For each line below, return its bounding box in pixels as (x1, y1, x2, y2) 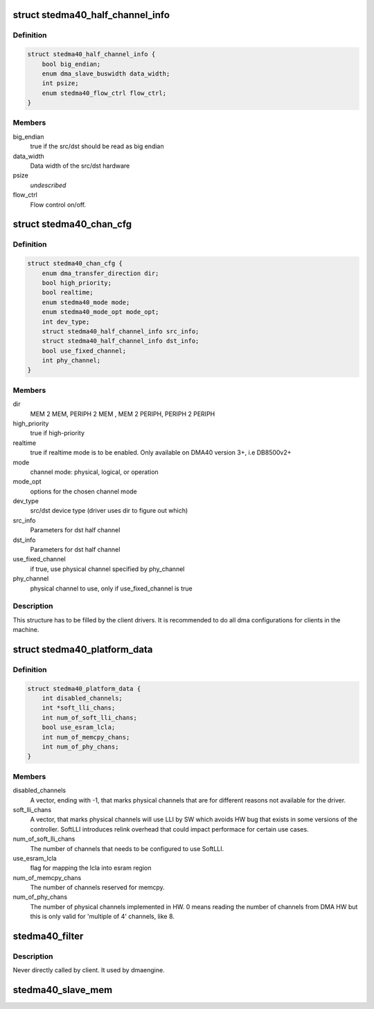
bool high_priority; (42, 279, 112, 287)
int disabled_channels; (42, 694, 123, 703)
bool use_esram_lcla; (42, 723, 116, 731)
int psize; (42, 80, 79, 87)
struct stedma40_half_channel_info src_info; (42, 327, 199, 335)
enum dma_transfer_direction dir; (42, 269, 159, 277)
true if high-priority (30, 429, 84, 437)
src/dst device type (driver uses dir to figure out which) (30, 507, 188, 515)
